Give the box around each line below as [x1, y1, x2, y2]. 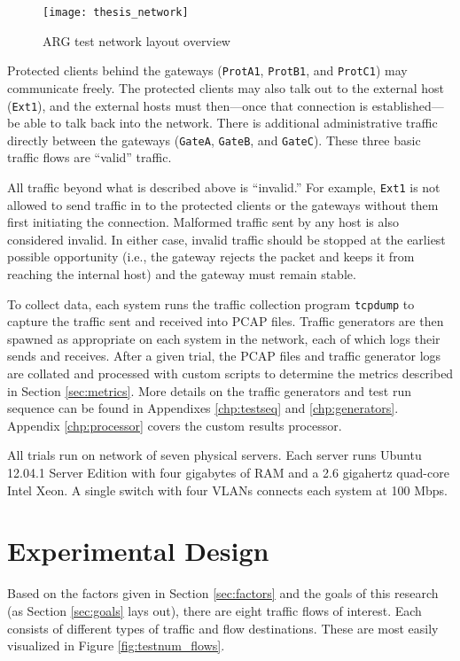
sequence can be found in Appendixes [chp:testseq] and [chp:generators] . [7, 399, 399, 417]
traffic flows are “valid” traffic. [7, 148, 172, 167]
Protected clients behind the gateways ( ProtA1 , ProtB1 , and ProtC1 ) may [7, 61, 408, 80]
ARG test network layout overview [43, 31, 230, 50]
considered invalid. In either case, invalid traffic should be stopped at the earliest [7, 229, 446, 248]
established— [371, 96, 444, 114]
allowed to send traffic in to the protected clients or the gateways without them [7, 195, 439, 214]
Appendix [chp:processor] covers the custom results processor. [7, 416, 342, 434]
